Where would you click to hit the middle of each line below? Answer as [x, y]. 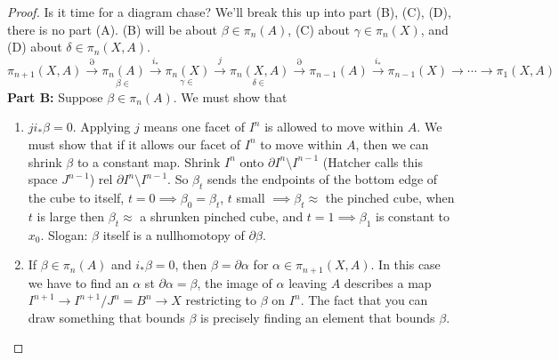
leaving [308, 282]
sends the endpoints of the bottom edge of [323, 179]
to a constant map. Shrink [149, 161]
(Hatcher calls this [373, 161]
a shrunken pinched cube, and [222, 216]
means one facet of [194, 127]
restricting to [221, 300]
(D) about [35, 47]
